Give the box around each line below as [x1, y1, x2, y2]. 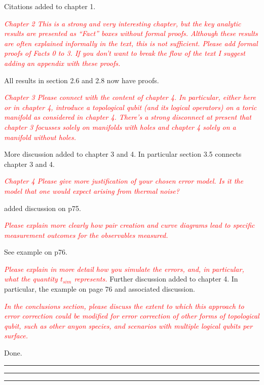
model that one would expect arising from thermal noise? [4, 185, 179, 196]
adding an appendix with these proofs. [4, 57, 121, 68]
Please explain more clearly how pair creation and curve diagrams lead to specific [4, 220, 255, 230]
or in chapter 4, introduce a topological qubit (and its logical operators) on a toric [4, 101, 257, 112]
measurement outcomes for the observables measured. [4, 229, 168, 240]
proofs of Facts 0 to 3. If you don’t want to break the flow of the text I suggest [4, 48, 245, 58]
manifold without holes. [4, 131, 77, 142]
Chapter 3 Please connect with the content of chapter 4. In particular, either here [4, 92, 256, 102]
